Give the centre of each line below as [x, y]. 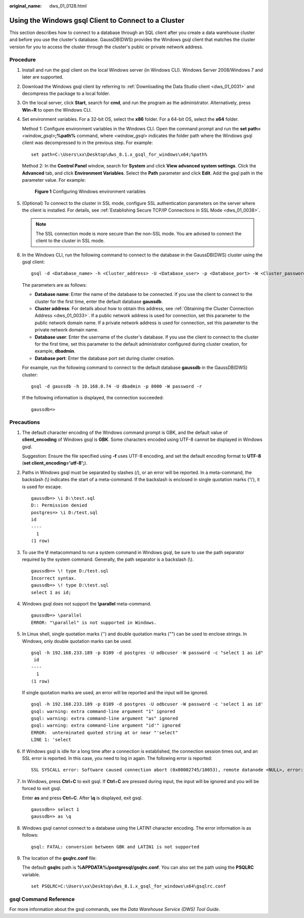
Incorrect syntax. [54, 578]
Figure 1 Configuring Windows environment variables [90, 192]
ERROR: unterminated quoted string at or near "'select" [105, 733]
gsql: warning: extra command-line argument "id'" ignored [106, 725]
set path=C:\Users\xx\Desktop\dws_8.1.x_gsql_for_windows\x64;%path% [119, 154]
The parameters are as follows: [54, 285]
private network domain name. [67, 330]
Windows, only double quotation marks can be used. [77, 641]
